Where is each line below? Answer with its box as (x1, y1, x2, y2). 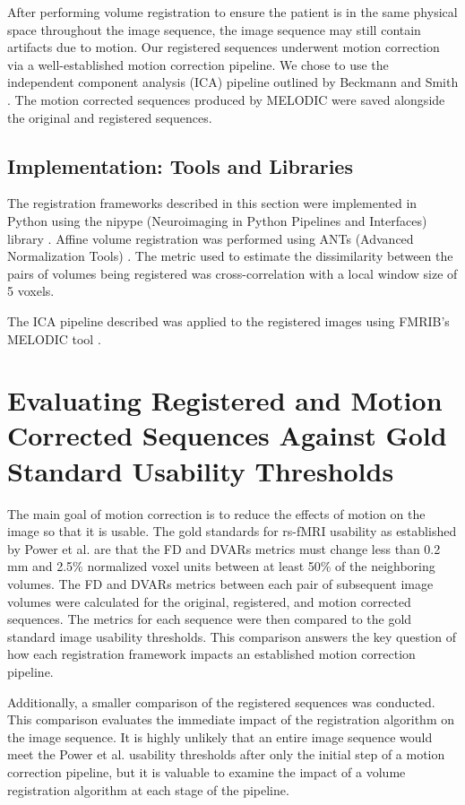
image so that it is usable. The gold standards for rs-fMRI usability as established (7, 522, 457, 541)
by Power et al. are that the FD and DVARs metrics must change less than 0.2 (7, 539, 441, 558)
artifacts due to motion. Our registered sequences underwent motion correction (7, 38, 440, 56)
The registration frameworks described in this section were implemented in (7, 194, 418, 212)
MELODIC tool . (7, 329, 101, 348)
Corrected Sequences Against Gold (7, 417, 447, 454)
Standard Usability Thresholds (7, 452, 394, 489)
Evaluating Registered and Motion (7, 382, 443, 419)
